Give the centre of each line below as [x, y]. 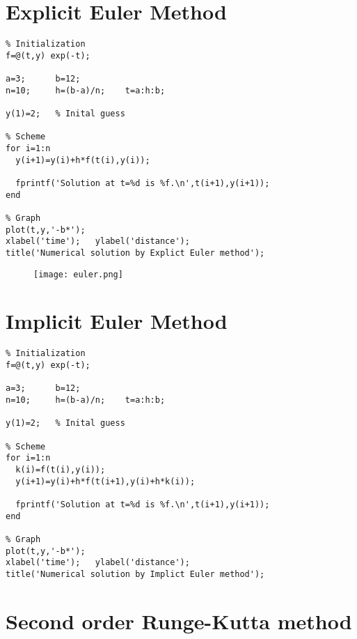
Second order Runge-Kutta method [179, 621]
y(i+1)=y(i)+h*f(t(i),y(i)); [83, 160]
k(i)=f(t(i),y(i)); [61, 469]
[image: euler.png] [78, 274]
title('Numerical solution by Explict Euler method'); [135, 253]
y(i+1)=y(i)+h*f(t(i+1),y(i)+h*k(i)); [105, 481]
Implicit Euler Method [117, 321]
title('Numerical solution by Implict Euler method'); [135, 574]
